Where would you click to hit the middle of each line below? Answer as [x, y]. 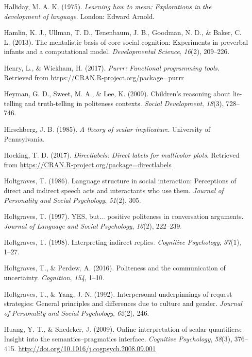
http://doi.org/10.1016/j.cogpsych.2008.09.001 [87, 348]
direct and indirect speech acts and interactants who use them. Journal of [114, 190]
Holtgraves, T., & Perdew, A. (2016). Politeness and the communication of [115, 268]
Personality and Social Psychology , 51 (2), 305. [73, 200]
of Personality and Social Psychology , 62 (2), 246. [76, 312]
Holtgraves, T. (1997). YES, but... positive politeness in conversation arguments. [124, 216]
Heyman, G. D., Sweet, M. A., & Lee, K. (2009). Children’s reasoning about [118, 94]
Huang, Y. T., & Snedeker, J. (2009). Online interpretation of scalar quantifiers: [123, 329]
